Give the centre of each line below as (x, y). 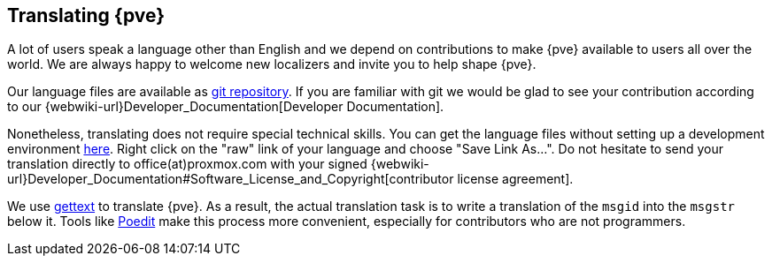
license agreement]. (515, 179)
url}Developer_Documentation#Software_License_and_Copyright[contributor (231, 179)
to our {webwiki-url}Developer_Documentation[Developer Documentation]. (226, 107)
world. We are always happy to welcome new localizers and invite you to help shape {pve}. (272, 64)
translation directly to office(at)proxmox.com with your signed (187, 164)
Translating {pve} (86, 15)
